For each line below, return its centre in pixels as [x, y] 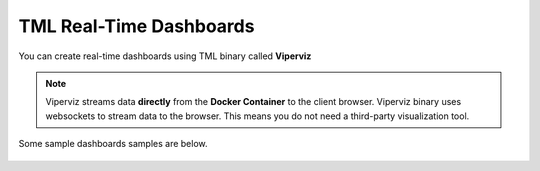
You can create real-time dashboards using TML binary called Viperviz [165, 56]
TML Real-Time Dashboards [136, 26]
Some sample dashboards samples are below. [113, 144]
